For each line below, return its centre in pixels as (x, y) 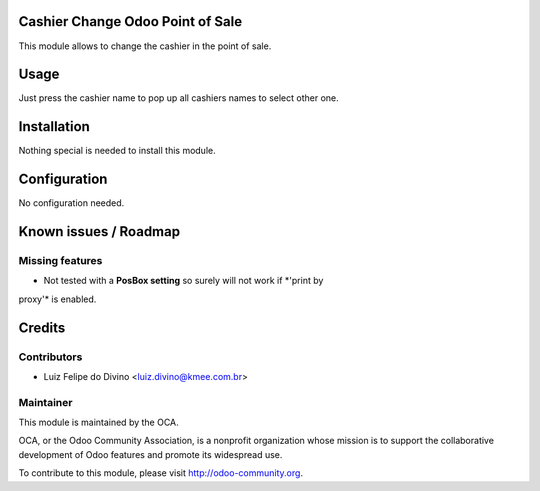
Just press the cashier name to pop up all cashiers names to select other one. (178, 98)
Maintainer (45, 402)
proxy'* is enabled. (57, 299)
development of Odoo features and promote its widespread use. (150, 454)
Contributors (50, 357)
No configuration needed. (71, 203)
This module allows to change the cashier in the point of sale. (145, 46)
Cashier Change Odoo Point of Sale (130, 21)
